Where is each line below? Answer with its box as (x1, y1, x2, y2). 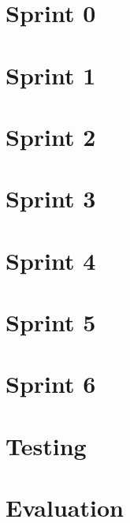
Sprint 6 (6, 368, 96, 400)
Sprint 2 (6, 120, 96, 152)
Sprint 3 (6, 182, 96, 215)
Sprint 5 (6, 306, 96, 338)
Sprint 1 (6, 58, 96, 91)
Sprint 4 (6, 244, 96, 276)
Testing (6, 429, 87, 461)
